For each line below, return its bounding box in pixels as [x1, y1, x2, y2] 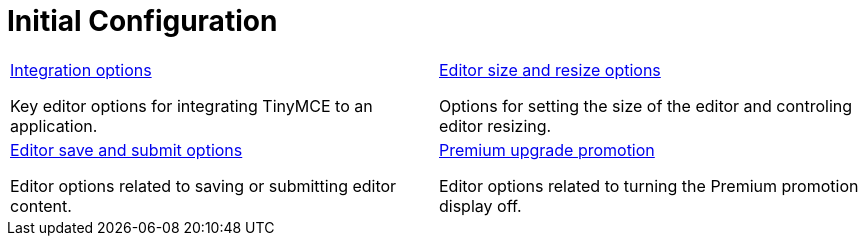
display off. [439, 195, 522, 216]
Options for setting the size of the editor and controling [439, 95, 853, 116]
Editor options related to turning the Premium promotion [439, 175, 859, 196]
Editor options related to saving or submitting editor [10, 175, 397, 196]
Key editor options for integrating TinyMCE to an [10, 95, 373, 116]
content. [10, 195, 72, 216]
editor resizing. [439, 115, 552, 136]
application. [10, 115, 98, 136]
